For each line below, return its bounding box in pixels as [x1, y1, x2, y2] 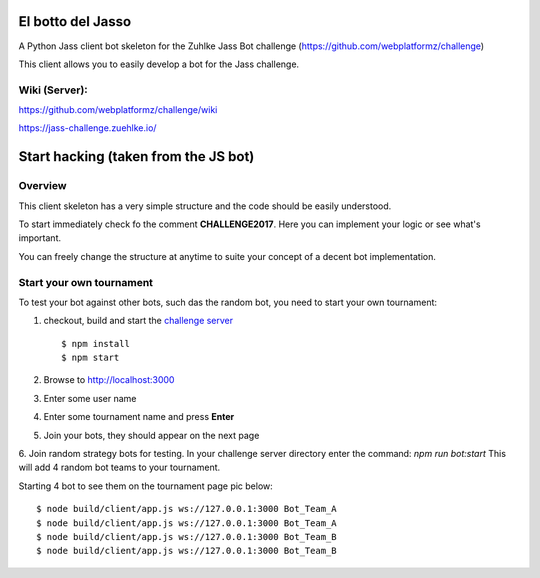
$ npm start [61, 352, 120, 364]
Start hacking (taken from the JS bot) [18, 148, 255, 165]
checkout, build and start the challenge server [43, 315, 234, 327]
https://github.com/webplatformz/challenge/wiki [18, 104, 218, 116]
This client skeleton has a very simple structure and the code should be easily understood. [18, 200, 392, 212]
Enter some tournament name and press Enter [43, 411, 235, 423]
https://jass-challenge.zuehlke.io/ [18, 122, 157, 134]
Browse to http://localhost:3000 [43, 374, 175, 386]
